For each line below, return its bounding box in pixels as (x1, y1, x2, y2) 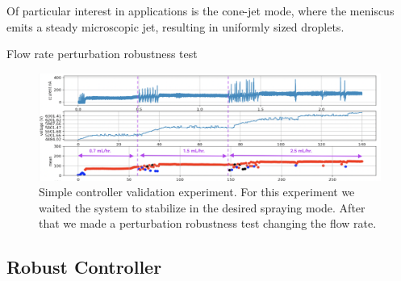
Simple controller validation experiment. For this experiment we (39, 183, 355, 200)
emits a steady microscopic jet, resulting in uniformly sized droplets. (6, 18, 345, 35)
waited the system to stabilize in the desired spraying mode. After (39, 199, 365, 216)
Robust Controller (6, 254, 162, 279)
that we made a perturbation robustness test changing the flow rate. (39, 215, 377, 232)
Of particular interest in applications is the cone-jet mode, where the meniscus (6, 2, 395, 19)
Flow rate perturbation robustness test (6, 45, 198, 62)
